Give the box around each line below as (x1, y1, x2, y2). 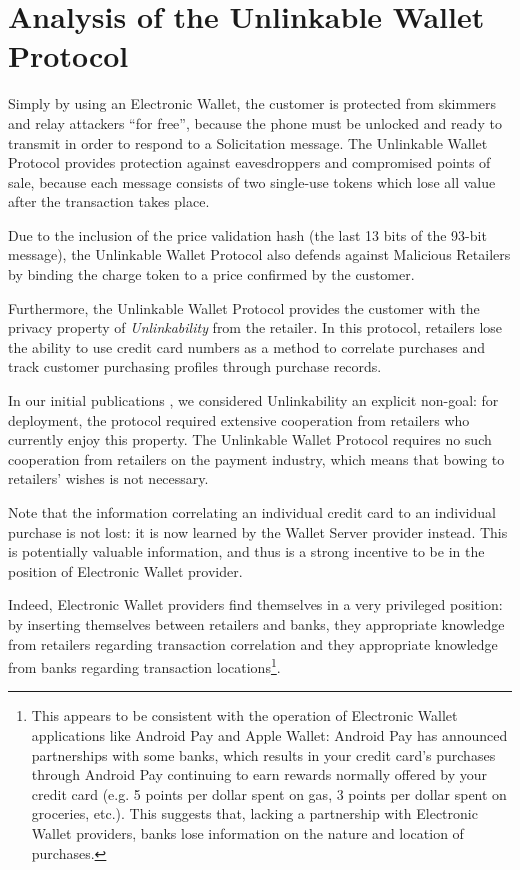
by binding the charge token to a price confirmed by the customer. (8, 264, 415, 285)
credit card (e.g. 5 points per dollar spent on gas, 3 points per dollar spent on (31, 783, 507, 804)
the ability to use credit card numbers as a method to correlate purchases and (8, 336, 485, 357)
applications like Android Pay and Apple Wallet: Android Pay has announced (31, 725, 508, 745)
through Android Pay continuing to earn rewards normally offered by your (31, 764, 488, 785)
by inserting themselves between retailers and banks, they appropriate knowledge (8, 613, 505, 634)
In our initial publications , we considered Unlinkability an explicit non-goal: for (8, 390, 499, 411)
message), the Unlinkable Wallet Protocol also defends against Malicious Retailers (8, 244, 511, 265)
